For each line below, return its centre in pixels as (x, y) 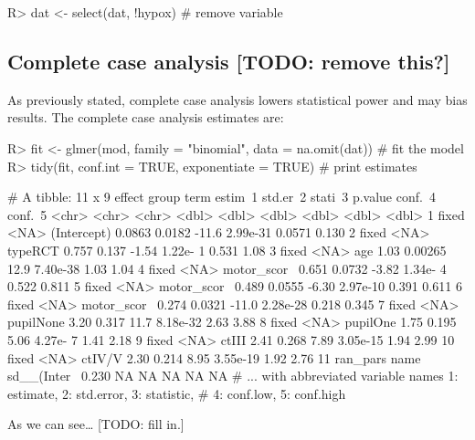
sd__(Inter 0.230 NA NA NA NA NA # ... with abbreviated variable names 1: (233, 376)
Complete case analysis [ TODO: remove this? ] (229, 61)
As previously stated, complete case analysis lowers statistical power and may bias (237, 99)
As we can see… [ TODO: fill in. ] (96, 424)
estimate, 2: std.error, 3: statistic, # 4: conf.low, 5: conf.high (177, 393)
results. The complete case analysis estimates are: (146, 117)
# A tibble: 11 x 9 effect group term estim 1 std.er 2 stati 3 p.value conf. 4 (222, 197)
